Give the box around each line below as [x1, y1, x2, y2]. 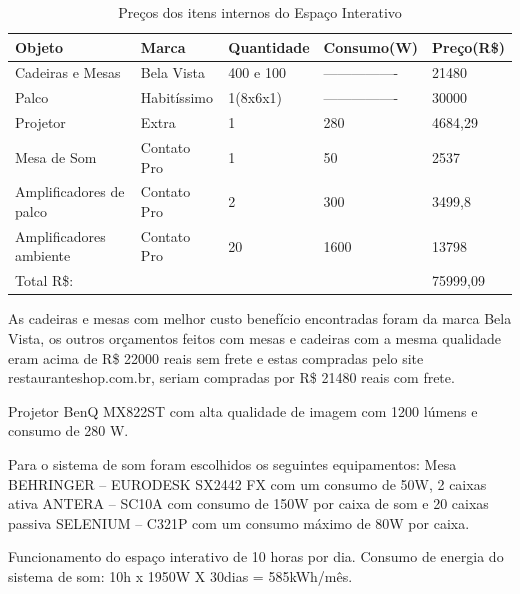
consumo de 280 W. [8, 420, 129, 441]
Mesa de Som [15, 146, 97, 167]
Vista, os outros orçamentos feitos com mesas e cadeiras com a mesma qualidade [8, 327, 502, 348]
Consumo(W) [323, 36, 419, 57]
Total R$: [15, 270, 74, 291]
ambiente [15, 245, 71, 266]
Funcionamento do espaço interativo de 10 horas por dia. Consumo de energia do [8, 546, 504, 567]
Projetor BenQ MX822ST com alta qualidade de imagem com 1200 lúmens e [8, 400, 478, 421]
